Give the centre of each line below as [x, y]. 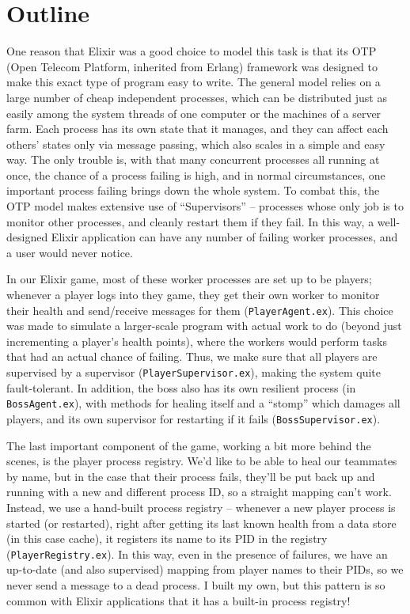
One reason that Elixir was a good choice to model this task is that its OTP [192, 51]
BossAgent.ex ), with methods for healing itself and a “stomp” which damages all [203, 403]
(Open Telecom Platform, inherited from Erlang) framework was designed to [192, 66]
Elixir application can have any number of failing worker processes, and [224, 237]
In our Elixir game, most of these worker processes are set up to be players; [189, 279]
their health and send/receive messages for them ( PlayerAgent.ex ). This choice [200, 310]
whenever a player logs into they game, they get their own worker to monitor [193, 295]
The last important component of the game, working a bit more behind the [189, 445]
